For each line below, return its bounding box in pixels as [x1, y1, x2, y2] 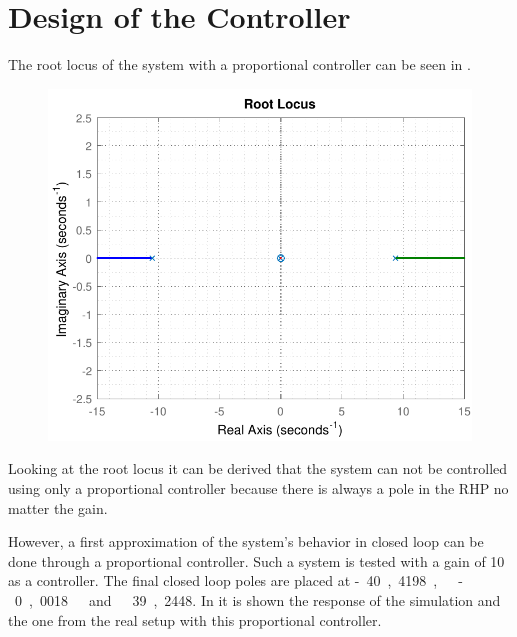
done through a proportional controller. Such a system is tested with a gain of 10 [8, 550, 505, 571]
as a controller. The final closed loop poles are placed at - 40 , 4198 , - [8, 570, 463, 591]
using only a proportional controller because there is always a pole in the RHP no [8, 478, 509, 499]
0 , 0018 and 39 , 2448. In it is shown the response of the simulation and [14, 590, 501, 610]
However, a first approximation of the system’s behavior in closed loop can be [8, 531, 484, 552]
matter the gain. [8, 497, 108, 518]
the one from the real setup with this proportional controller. [8, 609, 382, 630]
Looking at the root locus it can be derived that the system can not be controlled [8, 458, 508, 479]
